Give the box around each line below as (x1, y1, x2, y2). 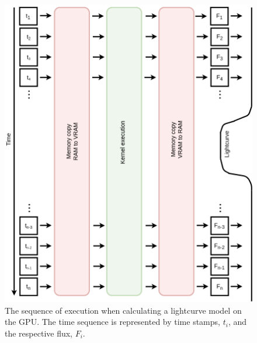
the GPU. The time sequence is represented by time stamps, (5, 315, 220, 328)
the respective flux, (5, 327, 73, 339)
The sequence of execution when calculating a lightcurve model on (5, 304, 242, 316)
